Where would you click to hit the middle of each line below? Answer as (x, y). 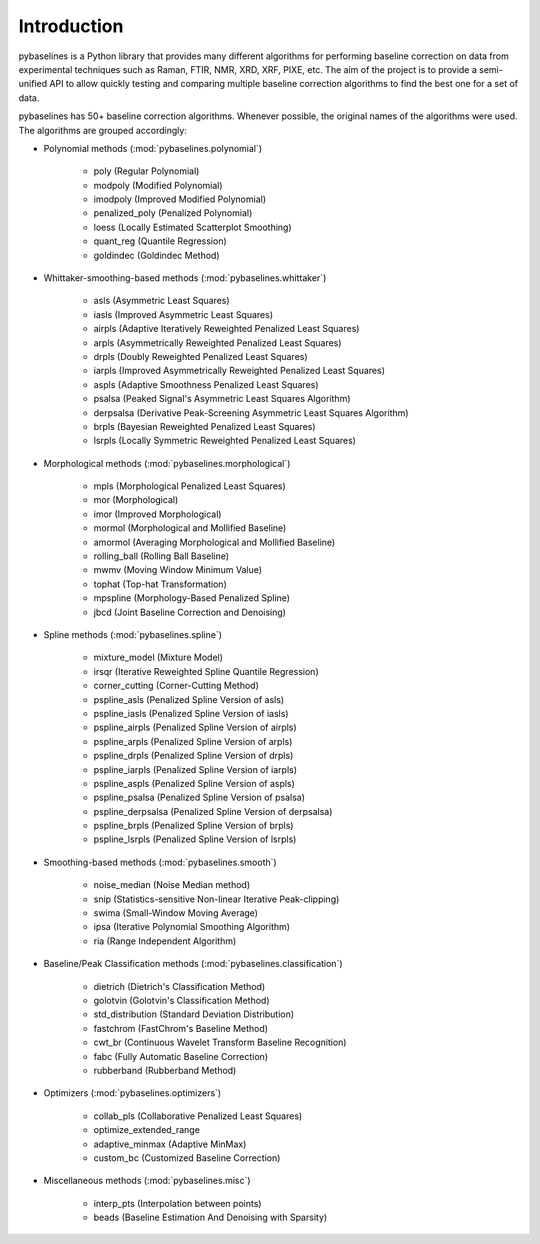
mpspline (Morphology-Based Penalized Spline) (191, 598)
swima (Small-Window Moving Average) (176, 913)
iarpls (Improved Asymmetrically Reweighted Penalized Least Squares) (239, 371)
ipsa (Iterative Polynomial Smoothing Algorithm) (191, 927)
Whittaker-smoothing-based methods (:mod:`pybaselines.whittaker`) (185, 278)
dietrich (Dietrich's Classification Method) (179, 986)
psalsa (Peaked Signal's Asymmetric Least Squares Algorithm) (222, 399)
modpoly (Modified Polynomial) (158, 185)
